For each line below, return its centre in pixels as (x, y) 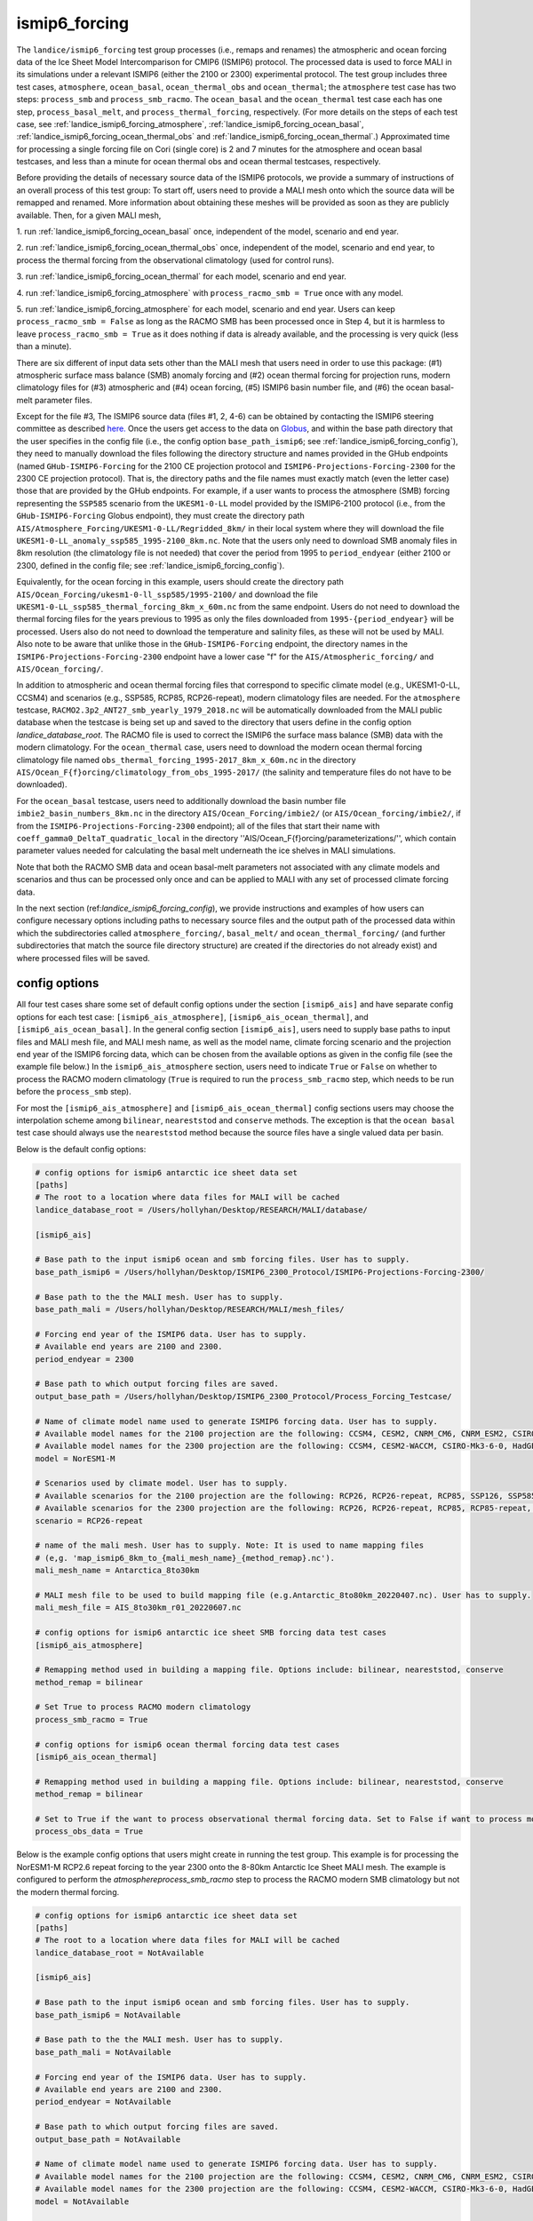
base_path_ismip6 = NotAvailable (108, 2015)
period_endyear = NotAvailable (103, 2102)
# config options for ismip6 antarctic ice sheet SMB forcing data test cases (211, 1633)
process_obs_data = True (89, 1831)
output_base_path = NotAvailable (108, 2139)
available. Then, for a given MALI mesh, (89, 215)
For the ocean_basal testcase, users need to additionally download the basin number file (181, 800)
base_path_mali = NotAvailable (103, 2052)
